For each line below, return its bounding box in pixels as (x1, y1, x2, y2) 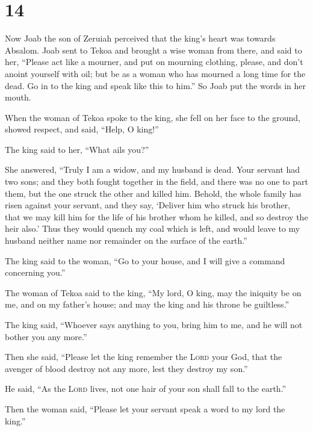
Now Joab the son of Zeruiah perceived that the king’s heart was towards (5, 32, 276, 45)
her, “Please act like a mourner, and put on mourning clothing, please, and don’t (5, 55, 303, 68)
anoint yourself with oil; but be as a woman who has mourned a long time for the (5, 67, 306, 79)
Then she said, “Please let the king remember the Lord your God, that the (5, 350, 282, 363)
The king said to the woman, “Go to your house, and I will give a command (5, 254, 285, 267)
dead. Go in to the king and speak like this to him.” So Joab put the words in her (5, 79, 306, 91)
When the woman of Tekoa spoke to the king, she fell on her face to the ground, (5, 111, 300, 123)
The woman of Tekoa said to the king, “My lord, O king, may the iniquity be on (5, 286, 302, 299)
